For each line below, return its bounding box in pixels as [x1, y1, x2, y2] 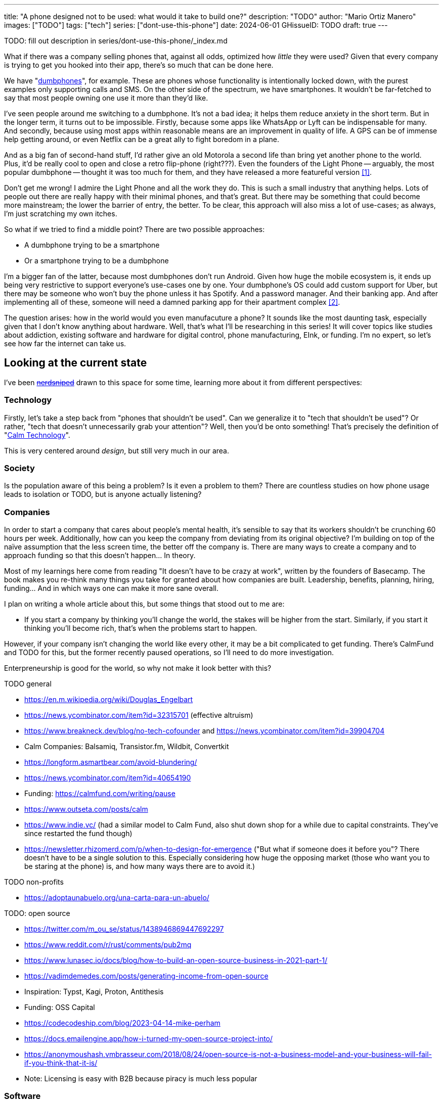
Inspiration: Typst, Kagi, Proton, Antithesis [24, 987, 164, 996]
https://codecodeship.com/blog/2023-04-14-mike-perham [24, 1019, 220, 1028]
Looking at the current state [4, 356, 147, 370]
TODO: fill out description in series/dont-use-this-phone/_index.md [4, 36, 228, 45]
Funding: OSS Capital [24, 1003, 95, 1012]
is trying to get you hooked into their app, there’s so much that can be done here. [4, 61, 274, 69]
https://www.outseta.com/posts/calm [24, 805, 148, 814]
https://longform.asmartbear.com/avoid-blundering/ [24, 758, 197, 767]
